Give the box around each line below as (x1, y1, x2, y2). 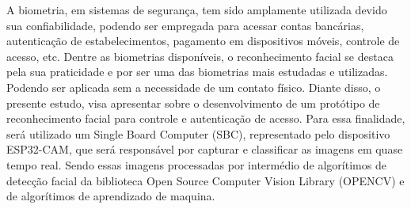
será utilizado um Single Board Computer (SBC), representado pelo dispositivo (6, 125, 390, 142)
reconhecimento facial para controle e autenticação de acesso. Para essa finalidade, (6, 110, 405, 127)
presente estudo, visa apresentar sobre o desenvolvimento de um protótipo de (6, 94, 380, 111)
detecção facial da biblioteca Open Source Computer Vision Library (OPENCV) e (6, 172, 405, 188)
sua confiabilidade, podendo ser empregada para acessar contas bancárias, (6, 17, 364, 33)
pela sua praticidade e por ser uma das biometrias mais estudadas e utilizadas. (6, 63, 388, 80)
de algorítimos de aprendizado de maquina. (6, 188, 215, 204)
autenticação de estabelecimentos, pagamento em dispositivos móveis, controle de (6, 32, 400, 49)
